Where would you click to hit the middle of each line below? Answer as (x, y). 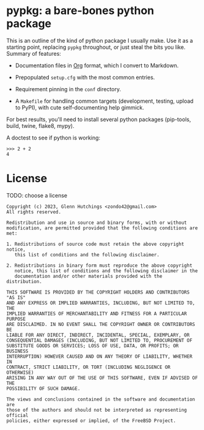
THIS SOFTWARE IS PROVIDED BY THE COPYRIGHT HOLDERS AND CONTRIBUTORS (98, 292)
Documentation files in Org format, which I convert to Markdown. (97, 65)
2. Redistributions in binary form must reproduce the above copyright (99, 265)
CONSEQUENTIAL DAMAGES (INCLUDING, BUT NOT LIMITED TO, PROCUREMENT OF (99, 340)
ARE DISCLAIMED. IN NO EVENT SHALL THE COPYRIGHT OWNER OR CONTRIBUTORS (101, 324)
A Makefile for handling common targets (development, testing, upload (104, 101)
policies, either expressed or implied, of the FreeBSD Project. (91, 421)
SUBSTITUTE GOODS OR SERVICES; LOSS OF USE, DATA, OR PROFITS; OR (93, 346)
